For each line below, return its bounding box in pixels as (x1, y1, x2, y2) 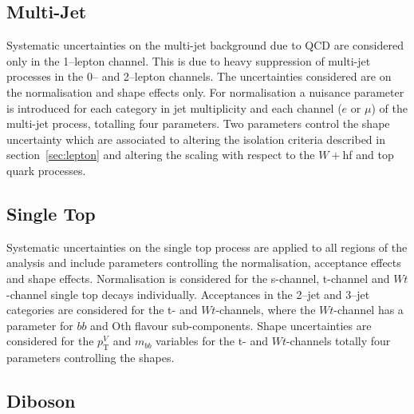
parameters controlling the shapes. (6, 349, 175, 366)
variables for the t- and (156, 332, 269, 349)
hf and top (342, 146, 394, 163)
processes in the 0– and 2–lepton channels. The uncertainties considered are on (6, 68, 392, 85)
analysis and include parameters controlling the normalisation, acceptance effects (6, 254, 401, 271)
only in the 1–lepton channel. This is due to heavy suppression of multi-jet (6, 52, 371, 69)
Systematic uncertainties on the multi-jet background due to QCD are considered (6, 37, 404, 54)
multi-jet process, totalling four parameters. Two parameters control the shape (6, 115, 390, 132)
